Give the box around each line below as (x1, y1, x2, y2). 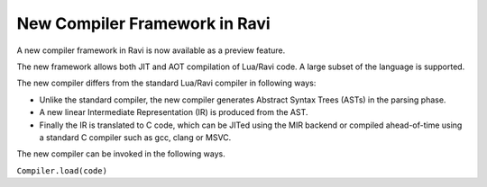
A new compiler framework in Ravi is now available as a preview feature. (16, 45, 286, 56)
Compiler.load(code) (16, 165, 108, 175)
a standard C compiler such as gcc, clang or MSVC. (39, 131, 232, 143)
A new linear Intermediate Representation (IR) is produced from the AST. (39, 107, 308, 118)
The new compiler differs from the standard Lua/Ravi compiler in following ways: (16, 77, 317, 89)
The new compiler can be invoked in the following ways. (16, 148, 225, 159)
